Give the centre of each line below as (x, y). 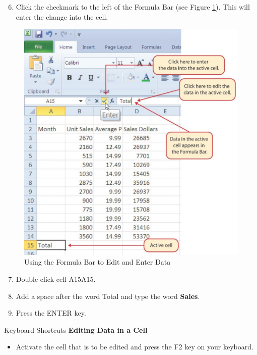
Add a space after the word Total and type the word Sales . (108, 296)
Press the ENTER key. (51, 313)
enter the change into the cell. (62, 16)
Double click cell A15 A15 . (56, 278)
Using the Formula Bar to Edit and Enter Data (98, 262)
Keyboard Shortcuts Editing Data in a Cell (76, 329)
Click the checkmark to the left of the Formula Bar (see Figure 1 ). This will (133, 7)
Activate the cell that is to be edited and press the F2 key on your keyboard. (135, 347)
